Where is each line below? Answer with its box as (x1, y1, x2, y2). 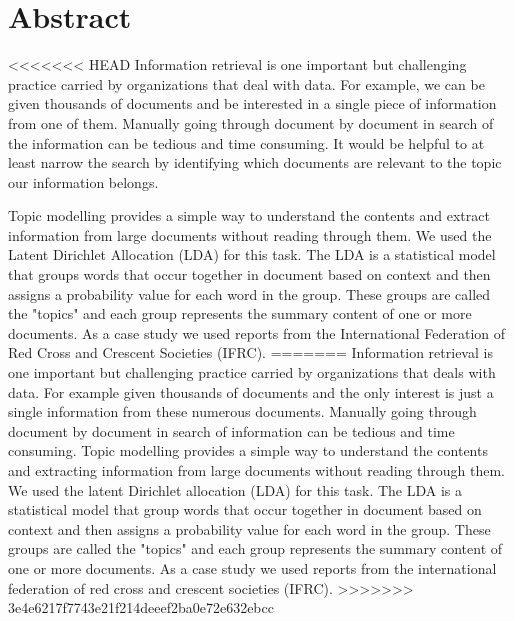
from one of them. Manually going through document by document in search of (8, 112, 494, 133)
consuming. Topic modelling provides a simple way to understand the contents (8, 440, 488, 461)
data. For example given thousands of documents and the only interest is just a (8, 381, 494, 402)
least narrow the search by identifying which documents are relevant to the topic (8, 152, 502, 173)
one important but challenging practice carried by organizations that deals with (8, 362, 496, 383)
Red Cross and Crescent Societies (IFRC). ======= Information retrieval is (8, 342, 493, 363)
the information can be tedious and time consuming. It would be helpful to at (8, 132, 485, 153)
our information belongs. (8, 171, 159, 192)
